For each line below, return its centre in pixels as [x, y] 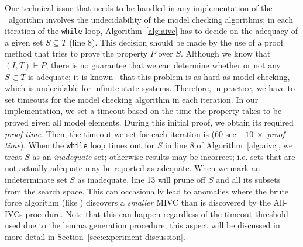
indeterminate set [36, 180]
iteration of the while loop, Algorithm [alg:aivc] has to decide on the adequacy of [151, 31]
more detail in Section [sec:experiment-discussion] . [95, 236]
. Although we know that [225, 53]
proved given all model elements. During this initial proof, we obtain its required [149, 122]
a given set [24, 42]
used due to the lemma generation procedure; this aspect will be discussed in [142, 225]
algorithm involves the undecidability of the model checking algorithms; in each [151, 19]
